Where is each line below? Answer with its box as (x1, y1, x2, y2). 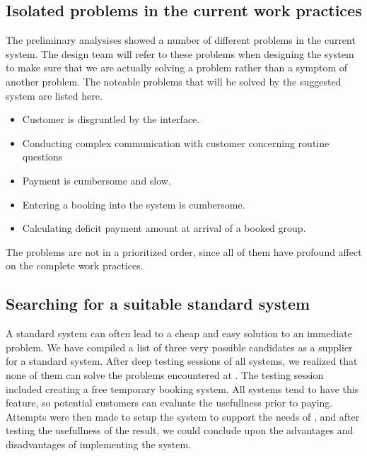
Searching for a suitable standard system (6, 293, 310, 315)
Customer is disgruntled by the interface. (22, 112, 200, 127)
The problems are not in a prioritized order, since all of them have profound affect (6, 244, 362, 259)
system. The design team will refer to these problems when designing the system (6, 46, 354, 61)
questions (22, 149, 63, 164)
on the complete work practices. (6, 258, 144, 273)
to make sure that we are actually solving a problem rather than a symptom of (6, 60, 348, 75)
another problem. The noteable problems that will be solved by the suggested (6, 74, 342, 88)
